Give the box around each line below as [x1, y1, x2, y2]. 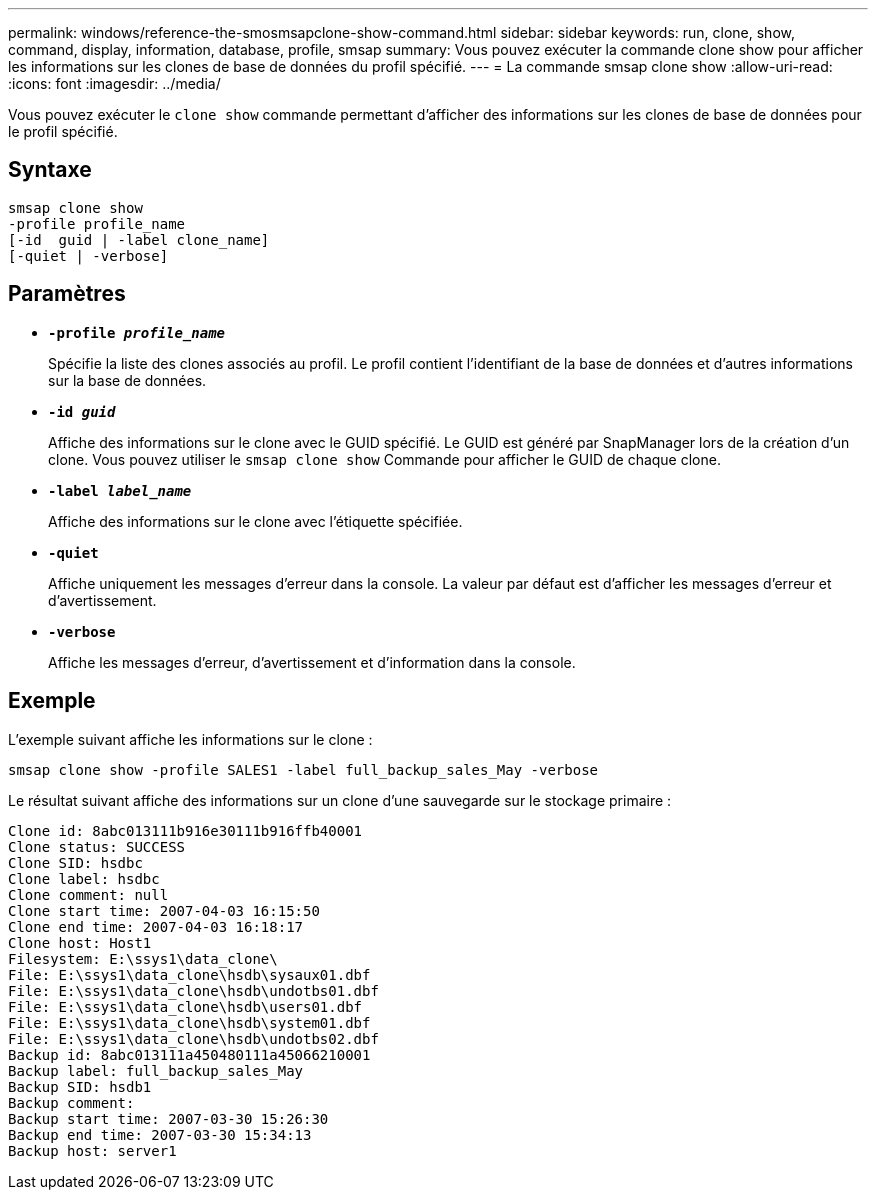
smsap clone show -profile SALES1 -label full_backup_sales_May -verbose [8, 761, 599, 778]
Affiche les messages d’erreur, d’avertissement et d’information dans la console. [48, 653, 576, 671]
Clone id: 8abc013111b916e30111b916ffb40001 [8, 822, 363, 839]
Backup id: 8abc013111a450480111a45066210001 [8, 1046, 371, 1063]
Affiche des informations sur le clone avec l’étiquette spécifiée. [48, 512, 463, 530]
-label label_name [48, 482, 192, 499]
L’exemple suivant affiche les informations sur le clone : [8, 730, 373, 748]
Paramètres [8, 281, 126, 307]
